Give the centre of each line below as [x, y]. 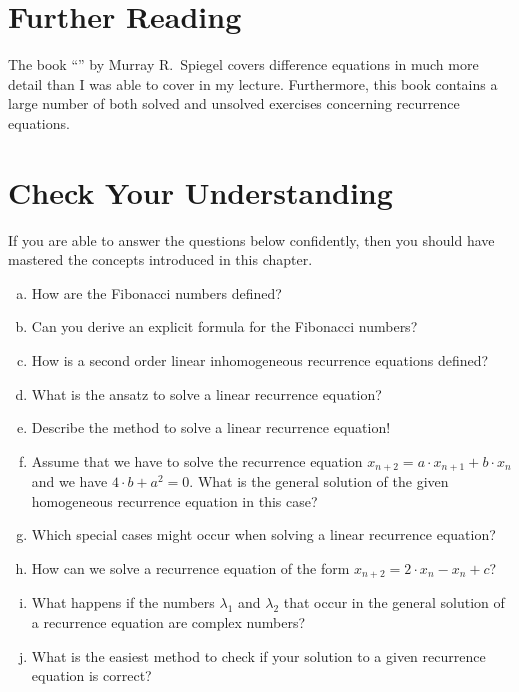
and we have [69, 481]
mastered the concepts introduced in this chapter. [160, 259]
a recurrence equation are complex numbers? [168, 622]
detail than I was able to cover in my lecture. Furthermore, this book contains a [253, 83]
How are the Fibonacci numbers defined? [156, 292]
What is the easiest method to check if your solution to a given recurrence [258, 655]
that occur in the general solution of [394, 602]
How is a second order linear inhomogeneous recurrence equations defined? [260, 360]
